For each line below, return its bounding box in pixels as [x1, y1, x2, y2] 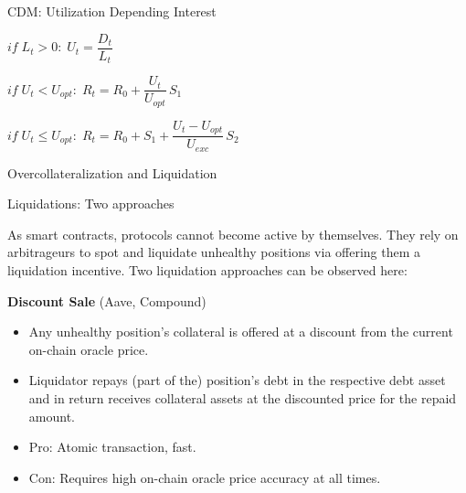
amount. [28, 406, 75, 425]
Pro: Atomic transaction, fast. [28, 437, 196, 456]
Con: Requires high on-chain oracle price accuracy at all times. [28, 467, 381, 487]
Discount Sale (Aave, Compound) [7, 291, 207, 310]
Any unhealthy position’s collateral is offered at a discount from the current [28, 322, 453, 341]
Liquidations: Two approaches [7, 194, 175, 213]
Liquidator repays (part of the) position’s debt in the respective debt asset [28, 370, 446, 390]
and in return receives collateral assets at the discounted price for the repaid [28, 388, 457, 407]
